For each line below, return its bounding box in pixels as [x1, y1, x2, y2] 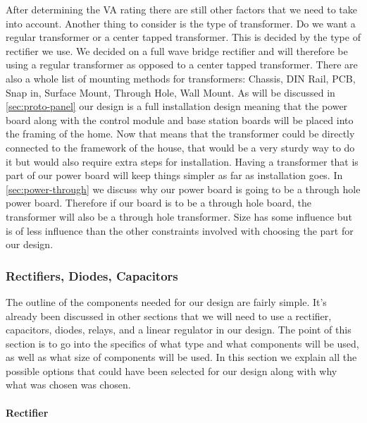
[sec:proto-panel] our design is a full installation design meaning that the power [6, 99, 348, 114]
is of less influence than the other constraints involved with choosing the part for [6, 223, 354, 238]
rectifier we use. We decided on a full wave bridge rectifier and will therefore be [6, 43, 348, 58]
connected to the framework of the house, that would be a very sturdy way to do [6, 140, 355, 154]
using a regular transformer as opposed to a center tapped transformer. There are [6, 57, 358, 72]
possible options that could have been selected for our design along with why [6, 363, 337, 378]
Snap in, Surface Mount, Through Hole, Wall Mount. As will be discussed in [6, 85, 335, 99]
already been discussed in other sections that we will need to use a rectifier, [6, 308, 332, 323]
